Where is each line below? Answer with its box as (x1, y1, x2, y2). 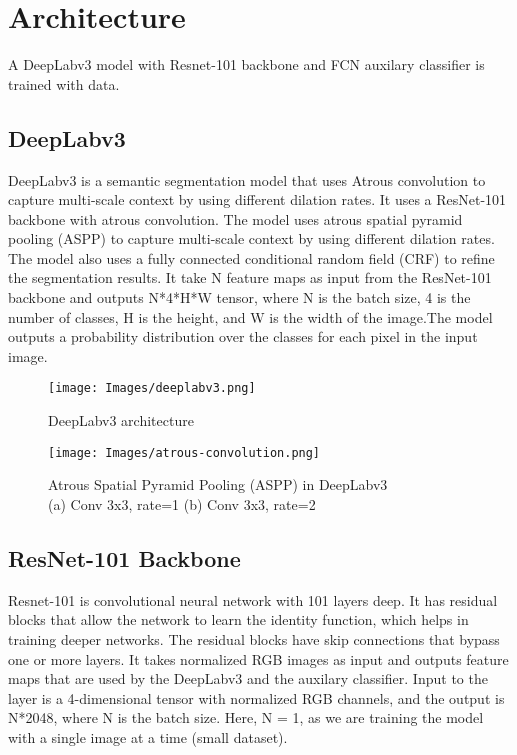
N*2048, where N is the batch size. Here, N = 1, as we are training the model (8, 707, 484, 728)
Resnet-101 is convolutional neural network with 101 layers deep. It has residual (8, 589, 498, 610)
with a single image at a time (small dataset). (8, 726, 288, 747)
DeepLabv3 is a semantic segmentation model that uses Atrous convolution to (8, 169, 486, 190)
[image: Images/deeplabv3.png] (48, 381, 256, 396)
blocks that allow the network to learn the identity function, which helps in (8, 609, 469, 630)
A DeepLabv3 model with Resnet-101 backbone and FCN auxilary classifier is (8, 54, 485, 75)
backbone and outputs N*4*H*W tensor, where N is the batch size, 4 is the (8, 287, 471, 308)
